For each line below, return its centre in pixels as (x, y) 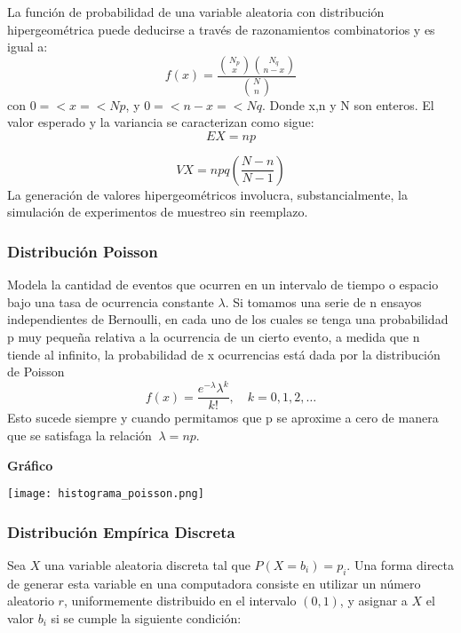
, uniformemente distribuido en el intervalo (180, 601)
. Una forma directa (400, 565)
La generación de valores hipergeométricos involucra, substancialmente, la (208, 194)
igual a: (28, 47)
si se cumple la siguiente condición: (146, 618)
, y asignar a (374, 601)
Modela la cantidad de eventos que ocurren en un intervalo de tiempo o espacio (223, 285)
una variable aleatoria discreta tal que (147, 565)
